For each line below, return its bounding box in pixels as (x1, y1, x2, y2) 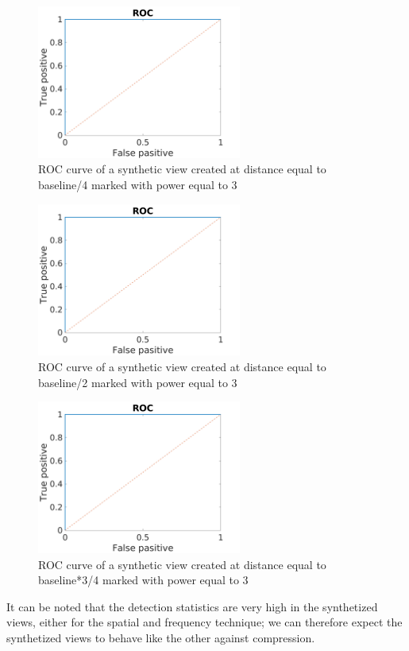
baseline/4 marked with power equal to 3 (38, 176, 237, 192)
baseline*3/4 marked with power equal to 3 (38, 572, 249, 588)
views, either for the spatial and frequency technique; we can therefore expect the (6, 614, 403, 630)
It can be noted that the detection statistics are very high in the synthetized (6, 598, 378, 614)
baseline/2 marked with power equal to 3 (38, 374, 237, 390)
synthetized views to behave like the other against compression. (6, 629, 315, 645)
